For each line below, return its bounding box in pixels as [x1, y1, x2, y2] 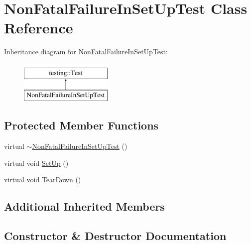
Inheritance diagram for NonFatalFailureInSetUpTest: [4, 46, 168, 57]
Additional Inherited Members [4, 199, 165, 214]
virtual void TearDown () [4, 174, 81, 185]
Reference [4, 17, 73, 38]
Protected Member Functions [4, 118, 159, 133]
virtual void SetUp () [4, 157, 69, 168]
